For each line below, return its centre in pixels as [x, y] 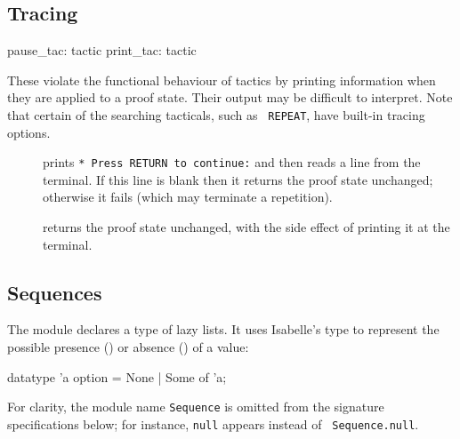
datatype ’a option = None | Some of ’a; [117, 376]
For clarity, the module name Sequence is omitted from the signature [196, 407]
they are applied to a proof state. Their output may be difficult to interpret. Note [230, 97]
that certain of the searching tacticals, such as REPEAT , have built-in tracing [216, 114]
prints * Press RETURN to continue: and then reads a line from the [232, 162]
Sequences [55, 292]
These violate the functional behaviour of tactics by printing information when [222, 80]
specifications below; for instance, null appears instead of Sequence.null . [213, 423]
